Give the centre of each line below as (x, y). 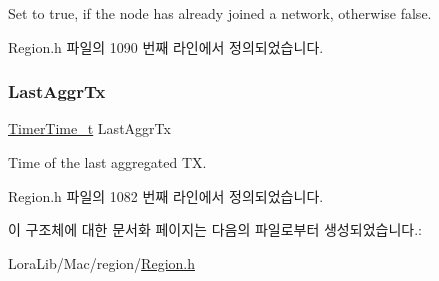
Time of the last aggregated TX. (107, 162)
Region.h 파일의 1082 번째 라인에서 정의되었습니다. (166, 195)
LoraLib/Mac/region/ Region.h (101, 262)
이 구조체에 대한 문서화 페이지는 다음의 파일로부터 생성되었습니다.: (215, 229)
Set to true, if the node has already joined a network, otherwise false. (220, 13)
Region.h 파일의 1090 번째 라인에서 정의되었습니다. (166, 46)
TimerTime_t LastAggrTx (89, 128)
